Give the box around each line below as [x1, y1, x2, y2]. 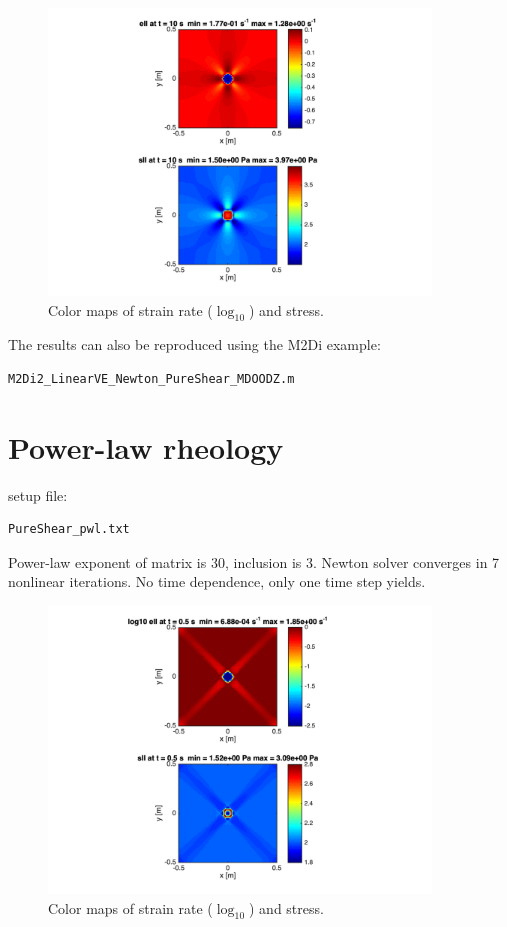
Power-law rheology [8, 426, 284, 467]
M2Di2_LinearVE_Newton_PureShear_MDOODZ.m [8, 371, 295, 386]
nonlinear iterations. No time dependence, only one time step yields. [8, 571, 426, 592]
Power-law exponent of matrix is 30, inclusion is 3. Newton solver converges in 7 [8, 551, 500, 572]
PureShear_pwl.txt [8, 522, 130, 537]
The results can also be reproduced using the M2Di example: [8, 334, 381, 355]
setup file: [8, 484, 68, 505]
